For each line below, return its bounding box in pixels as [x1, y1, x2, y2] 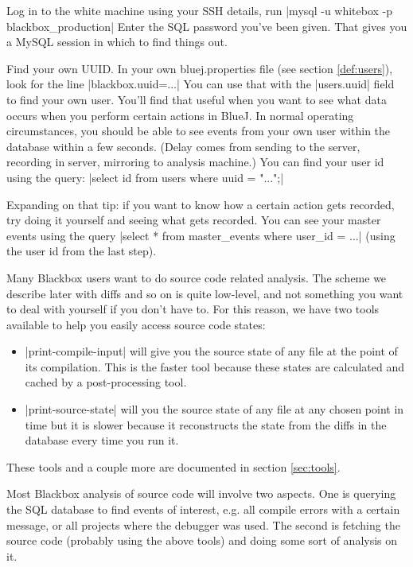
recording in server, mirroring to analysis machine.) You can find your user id [6, 153, 384, 170]
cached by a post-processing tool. [25, 374, 187, 390]
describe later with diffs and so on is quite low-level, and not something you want [6, 285, 403, 301]
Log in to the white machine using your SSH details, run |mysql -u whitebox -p [6, 2, 393, 18]
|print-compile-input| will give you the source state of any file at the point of [25, 343, 398, 359]
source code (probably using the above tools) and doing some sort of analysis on [6, 532, 398, 549]
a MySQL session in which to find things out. [6, 33, 228, 50]
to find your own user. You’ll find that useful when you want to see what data [6, 91, 387, 107]
